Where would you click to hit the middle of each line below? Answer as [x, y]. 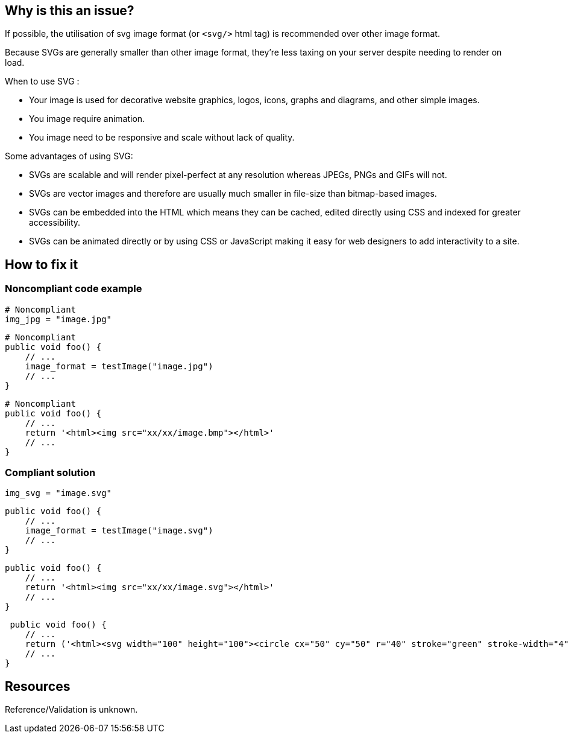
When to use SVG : [42, 81]
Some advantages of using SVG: [69, 156]
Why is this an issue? [70, 11]
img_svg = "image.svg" [58, 493]
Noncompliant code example [74, 289]
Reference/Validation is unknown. [71, 710]
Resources [38, 686]
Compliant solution [50, 473]
